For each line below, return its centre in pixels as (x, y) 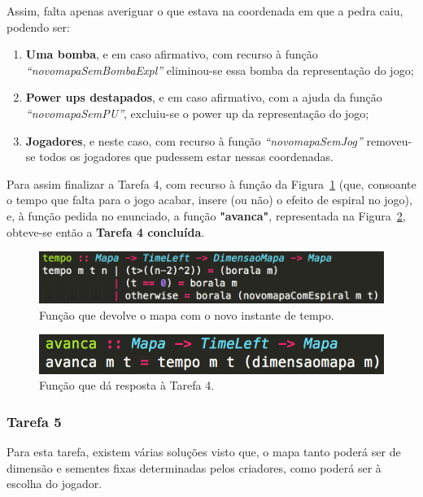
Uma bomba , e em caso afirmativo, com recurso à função (172, 54)
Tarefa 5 (34, 421)
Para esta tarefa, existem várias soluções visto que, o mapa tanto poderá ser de (204, 451)
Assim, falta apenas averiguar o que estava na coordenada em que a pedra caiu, (205, 11)
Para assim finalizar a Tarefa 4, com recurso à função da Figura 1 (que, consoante (211, 183)
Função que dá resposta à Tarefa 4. (127, 385)
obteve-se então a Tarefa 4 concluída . (106, 231)
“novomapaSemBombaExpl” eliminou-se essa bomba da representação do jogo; (220, 70)
